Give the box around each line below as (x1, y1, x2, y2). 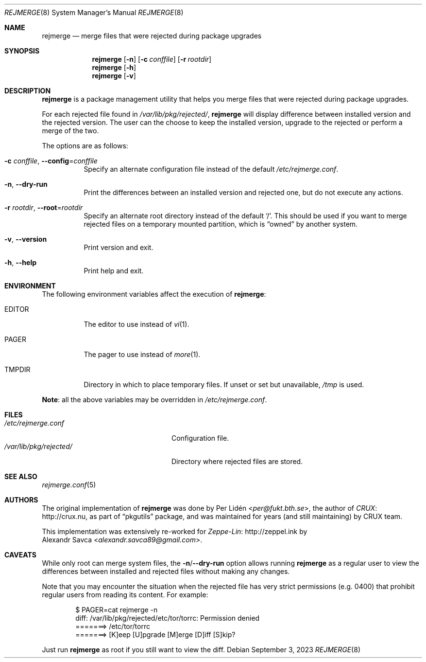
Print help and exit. (84, 267, 144, 275)
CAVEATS (4, 551, 36, 559)
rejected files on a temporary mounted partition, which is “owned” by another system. (84, 220, 358, 228)
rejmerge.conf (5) (42, 481, 96, 489)
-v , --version (4, 235, 47, 243)
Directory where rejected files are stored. (171, 457, 303, 465)
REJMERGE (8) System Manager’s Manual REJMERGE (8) (4, 8, 184, 17)
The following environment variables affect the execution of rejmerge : (42, 290, 266, 298)
